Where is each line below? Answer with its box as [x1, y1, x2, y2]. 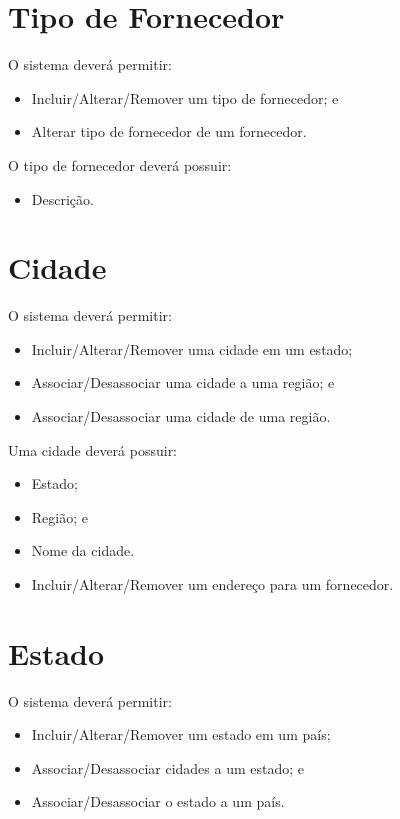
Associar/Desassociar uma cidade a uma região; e [31, 372, 335, 393]
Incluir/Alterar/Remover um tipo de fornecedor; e [31, 87, 339, 108]
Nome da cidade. [31, 540, 135, 561]
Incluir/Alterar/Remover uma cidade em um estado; [31, 338, 353, 359]
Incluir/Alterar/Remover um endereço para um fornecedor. [31, 573, 394, 594]
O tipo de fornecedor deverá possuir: [8, 154, 232, 175]
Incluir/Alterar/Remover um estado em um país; [31, 724, 331, 745]
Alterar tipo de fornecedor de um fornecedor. [31, 121, 307, 142]
